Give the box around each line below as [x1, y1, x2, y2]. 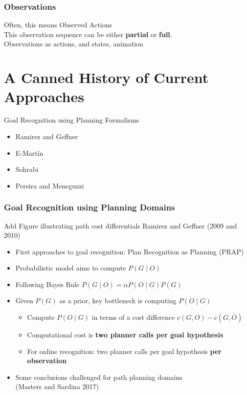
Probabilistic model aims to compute [15, 263, 126, 273]
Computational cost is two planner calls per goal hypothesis [27, 330, 224, 340]
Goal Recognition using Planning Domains [4, 201, 175, 213]
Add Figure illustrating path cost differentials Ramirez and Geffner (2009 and [4, 220, 237, 230]
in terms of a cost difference [91, 312, 175, 322]
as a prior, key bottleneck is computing [59, 295, 177, 306]
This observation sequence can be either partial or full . [4, 29, 172, 39]
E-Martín [15, 147, 44, 158]
